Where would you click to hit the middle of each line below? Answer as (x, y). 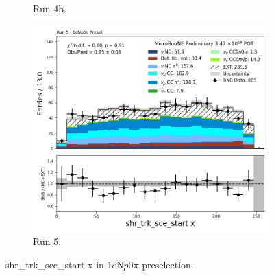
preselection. (168, 264)
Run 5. (47, 241)
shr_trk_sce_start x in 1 (59, 264)
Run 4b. (50, 8)
